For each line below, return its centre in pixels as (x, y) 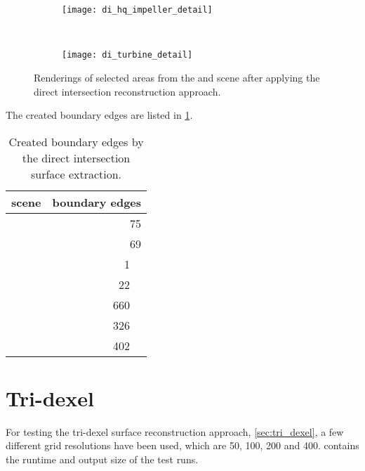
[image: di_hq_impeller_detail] (137, 10)
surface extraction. (76, 174)
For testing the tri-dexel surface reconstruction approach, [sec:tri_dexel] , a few (175, 431)
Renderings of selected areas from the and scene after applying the (177, 77)
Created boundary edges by (76, 141)
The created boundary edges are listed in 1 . (99, 115)
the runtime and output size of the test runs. (102, 459)
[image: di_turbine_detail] (127, 55)
